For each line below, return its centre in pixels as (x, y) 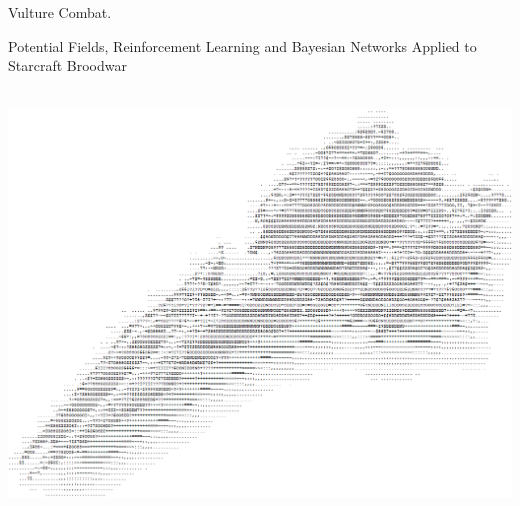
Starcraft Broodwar (67, 65)
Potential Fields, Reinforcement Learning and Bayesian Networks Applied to (242, 45)
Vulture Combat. (60, 12)
